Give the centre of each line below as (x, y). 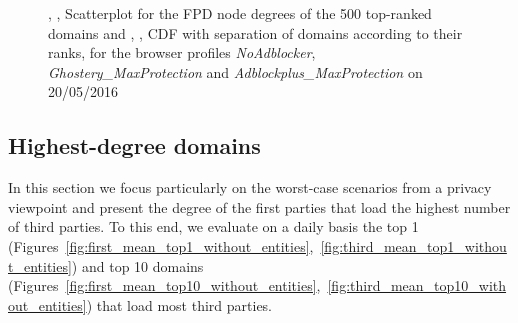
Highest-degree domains (134, 145)
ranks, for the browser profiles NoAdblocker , (182, 52)
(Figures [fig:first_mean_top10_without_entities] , (164, 285)
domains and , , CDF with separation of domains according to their (255, 32)
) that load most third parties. (179, 304)
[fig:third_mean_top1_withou (413, 245)
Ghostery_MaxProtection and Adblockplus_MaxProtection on (235, 71)
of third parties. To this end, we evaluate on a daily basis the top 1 (213, 226)
